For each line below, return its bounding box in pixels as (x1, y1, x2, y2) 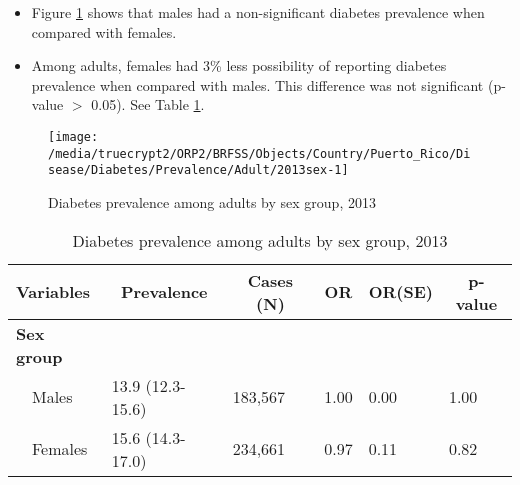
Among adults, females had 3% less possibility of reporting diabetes (31, 55, 447, 76)
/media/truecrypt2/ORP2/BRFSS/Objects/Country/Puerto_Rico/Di (48, 146, 471, 161)
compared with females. (31, 21, 177, 42)
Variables (16, 280, 90, 304)
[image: (48, 129, 99, 144)
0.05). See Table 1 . (91, 94, 205, 115)
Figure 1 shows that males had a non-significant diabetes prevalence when (31, 2, 485, 22)
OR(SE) (368, 280, 433, 304)
